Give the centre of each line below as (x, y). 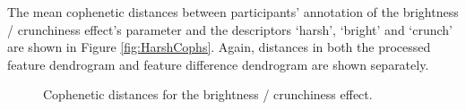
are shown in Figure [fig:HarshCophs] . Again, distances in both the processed (219, 47)
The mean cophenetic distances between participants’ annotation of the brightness (233, 12)
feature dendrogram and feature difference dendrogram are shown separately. (218, 64)
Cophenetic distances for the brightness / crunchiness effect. (208, 94)
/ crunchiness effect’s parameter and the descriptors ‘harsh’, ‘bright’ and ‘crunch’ (230, 29)
